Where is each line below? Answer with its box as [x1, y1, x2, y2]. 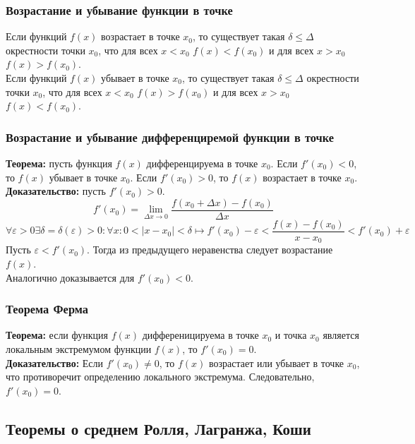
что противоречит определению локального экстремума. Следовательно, [6, 369, 315, 384]
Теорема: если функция [6, 328, 108, 342]
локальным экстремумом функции [6, 341, 152, 356]
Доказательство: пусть [6, 184, 106, 198]
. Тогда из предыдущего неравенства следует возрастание [87, 242, 333, 257]
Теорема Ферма [6, 300, 88, 318]
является [323, 328, 359, 342]
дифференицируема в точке [142, 328, 259, 342]
